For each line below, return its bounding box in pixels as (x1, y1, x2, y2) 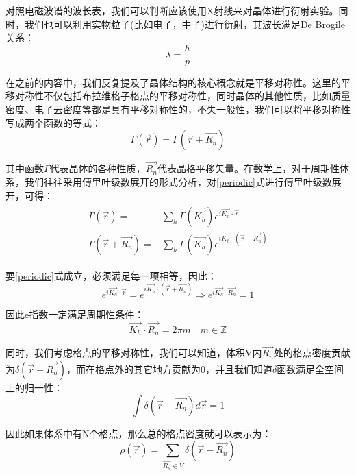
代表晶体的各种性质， (49, 161, 146, 175)
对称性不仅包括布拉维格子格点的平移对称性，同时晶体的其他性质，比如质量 (14, 88, 351, 103)
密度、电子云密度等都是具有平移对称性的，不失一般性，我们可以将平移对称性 (5, 102, 351, 117)
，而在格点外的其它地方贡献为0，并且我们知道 (66, 361, 272, 376)
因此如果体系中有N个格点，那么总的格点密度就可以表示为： (5, 426, 272, 440)
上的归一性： (5, 380, 63, 394)
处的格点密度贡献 (273, 345, 351, 360)
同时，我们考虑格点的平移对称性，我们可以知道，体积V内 (5, 345, 262, 360)
